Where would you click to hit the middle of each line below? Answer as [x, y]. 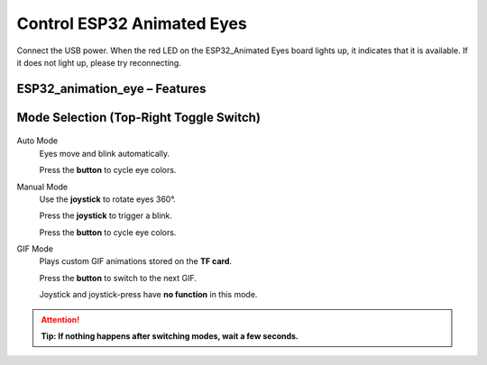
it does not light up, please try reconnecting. [99, 62]
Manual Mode [42, 187]
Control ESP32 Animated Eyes [132, 23]
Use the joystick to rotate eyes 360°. [107, 199]
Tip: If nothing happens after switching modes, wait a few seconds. [170, 336]
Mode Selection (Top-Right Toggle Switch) [139, 117]
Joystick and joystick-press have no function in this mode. [148, 295]
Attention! [60, 319]
